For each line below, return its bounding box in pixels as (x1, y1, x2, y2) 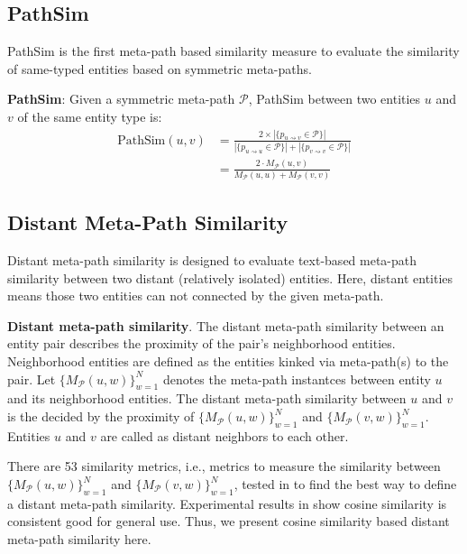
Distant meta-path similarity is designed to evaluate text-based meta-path (7, 251, 417, 270)
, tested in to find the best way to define (233, 475, 457, 494)
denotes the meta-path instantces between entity (162, 369, 431, 388)
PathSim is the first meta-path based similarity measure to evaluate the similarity (7, 42, 460, 60)
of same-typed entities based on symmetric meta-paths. (7, 59, 312, 78)
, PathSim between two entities (248, 89, 421, 108)
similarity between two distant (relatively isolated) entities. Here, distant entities (7, 268, 453, 287)
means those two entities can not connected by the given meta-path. (7, 286, 384, 305)
